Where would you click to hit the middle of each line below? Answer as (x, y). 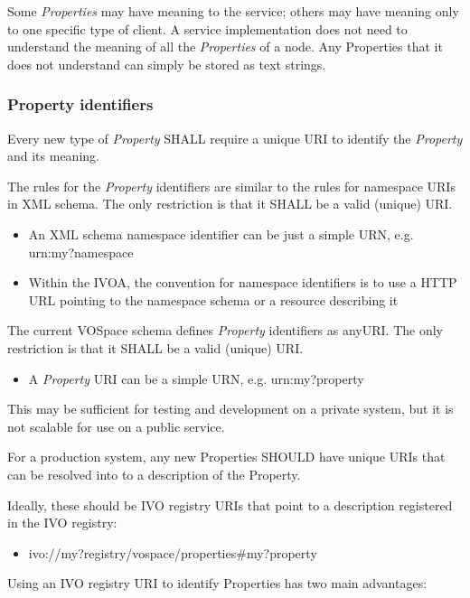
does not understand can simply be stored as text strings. (167, 64)
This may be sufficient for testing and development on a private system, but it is (230, 409)
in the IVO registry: (62, 523)
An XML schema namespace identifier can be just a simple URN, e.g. (221, 234)
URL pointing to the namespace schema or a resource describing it (213, 299)
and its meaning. (53, 156)
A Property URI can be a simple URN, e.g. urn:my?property (196, 378)
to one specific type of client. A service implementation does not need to (207, 28)
